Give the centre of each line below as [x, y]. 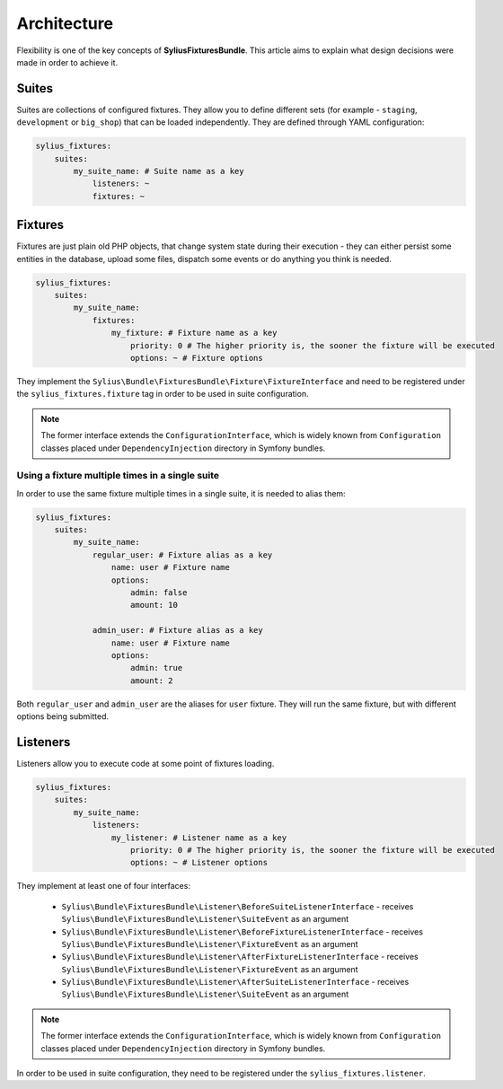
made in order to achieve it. [67, 62]
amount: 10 [154, 605]
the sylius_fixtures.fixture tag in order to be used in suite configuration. [163, 394]
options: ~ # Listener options [199, 863]
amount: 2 [152, 681]
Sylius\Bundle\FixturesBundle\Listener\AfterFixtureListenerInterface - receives [240, 957]
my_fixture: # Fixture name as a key [194, 333]
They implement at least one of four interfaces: [103, 886]
